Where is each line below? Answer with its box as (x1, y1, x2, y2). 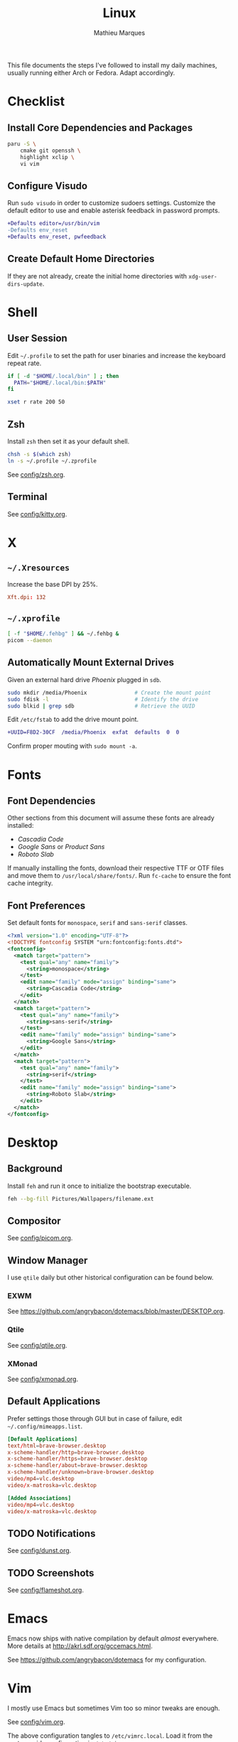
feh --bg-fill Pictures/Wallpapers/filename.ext (7, 1195, 154, 1202)
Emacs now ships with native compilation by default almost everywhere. (7, 1634, 219, 1643)
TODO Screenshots (7, 1567, 94, 1579)
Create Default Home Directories (7, 253, 155, 265)
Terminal (7, 491, 48, 503)
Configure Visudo (7, 180, 87, 192)
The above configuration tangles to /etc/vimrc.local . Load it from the (7, 1731, 213, 1740)
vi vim (20, 160, 40, 168)
